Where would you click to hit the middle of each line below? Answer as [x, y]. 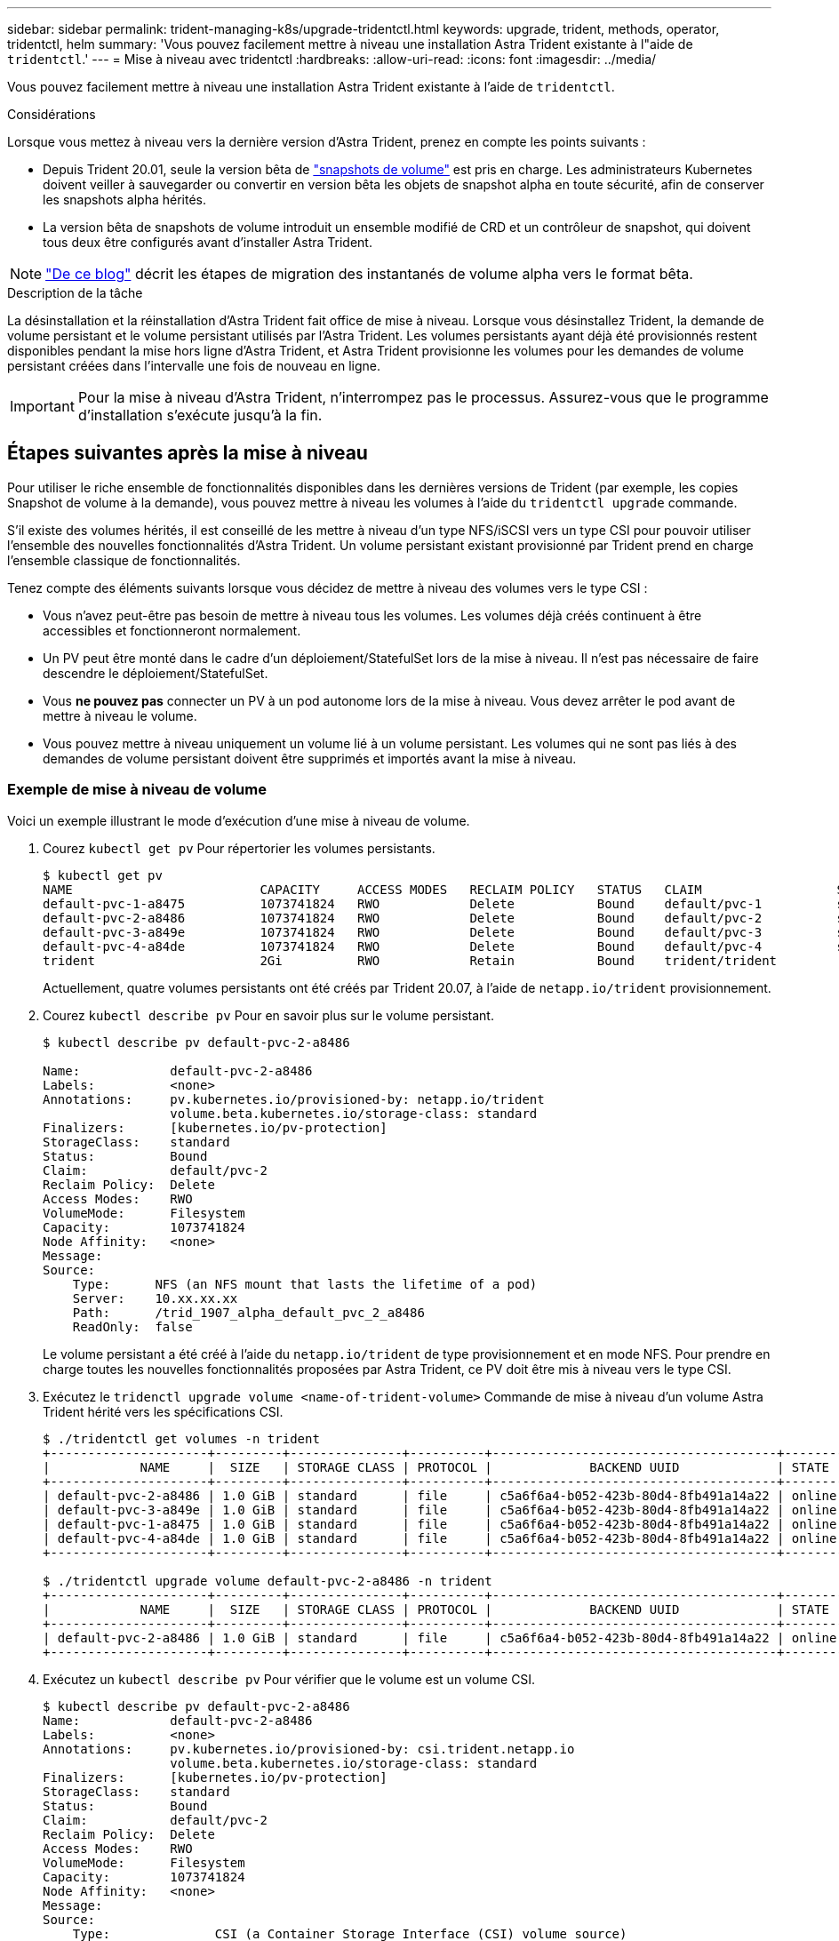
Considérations [52, 114]
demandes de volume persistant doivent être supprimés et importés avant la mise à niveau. [310, 758]
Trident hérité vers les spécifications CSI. [163, 1411]
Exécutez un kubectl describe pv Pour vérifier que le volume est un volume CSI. [289, 1679]
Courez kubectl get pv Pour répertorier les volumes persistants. [239, 848]
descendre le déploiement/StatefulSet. [156, 673]
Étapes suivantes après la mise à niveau [188, 453]
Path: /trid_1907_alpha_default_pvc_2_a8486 [248, 1312]
